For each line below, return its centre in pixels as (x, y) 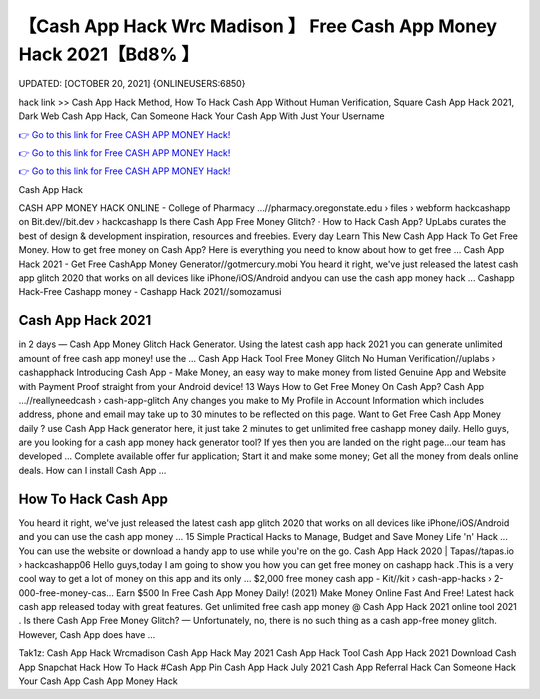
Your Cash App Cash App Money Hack (98, 681)
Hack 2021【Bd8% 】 (109, 54)
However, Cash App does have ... (87, 634)
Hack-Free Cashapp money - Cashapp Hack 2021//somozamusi (150, 292)
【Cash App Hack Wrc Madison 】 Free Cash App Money (257, 26)
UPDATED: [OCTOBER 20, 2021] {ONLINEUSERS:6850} (132, 84)
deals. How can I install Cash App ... (92, 470)
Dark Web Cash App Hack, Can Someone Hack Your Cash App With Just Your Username (201, 116)
